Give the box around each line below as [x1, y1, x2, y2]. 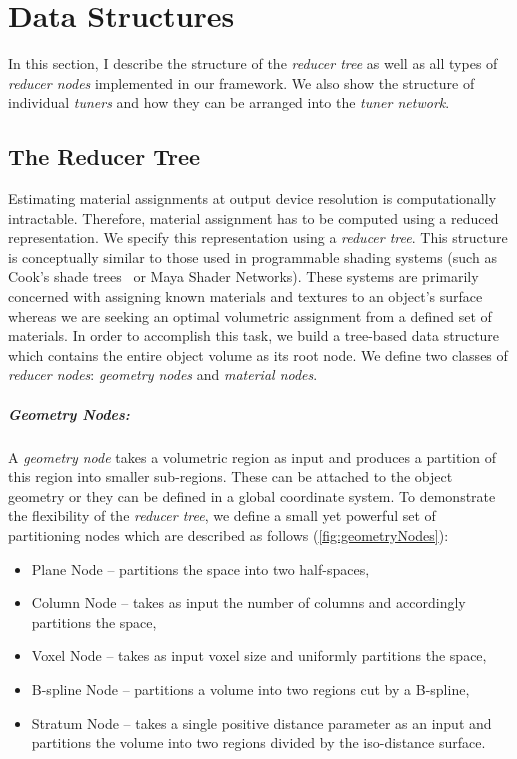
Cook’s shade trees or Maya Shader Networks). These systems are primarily [8, 266, 479, 287]
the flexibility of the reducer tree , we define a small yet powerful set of [8, 505, 436, 526]
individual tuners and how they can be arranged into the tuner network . [8, 92, 450, 113]
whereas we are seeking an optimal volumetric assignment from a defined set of [8, 305, 492, 326]
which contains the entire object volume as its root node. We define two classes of [8, 344, 508, 365]
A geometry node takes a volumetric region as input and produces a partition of [8, 446, 497, 467]
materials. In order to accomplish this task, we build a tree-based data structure [8, 325, 500, 346]
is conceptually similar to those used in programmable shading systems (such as [8, 246, 497, 267]
